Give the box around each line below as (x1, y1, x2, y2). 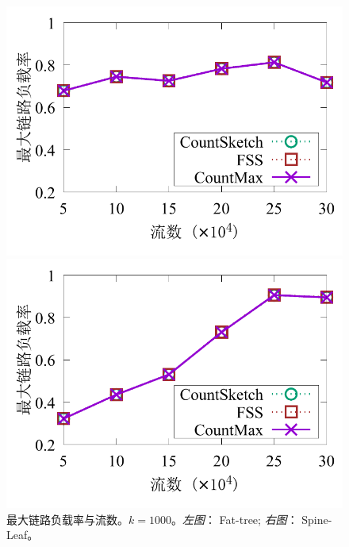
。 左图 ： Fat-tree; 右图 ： (171, 510, 298, 527)
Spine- (301, 510, 332, 527)
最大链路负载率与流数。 (6, 510, 128, 527)
